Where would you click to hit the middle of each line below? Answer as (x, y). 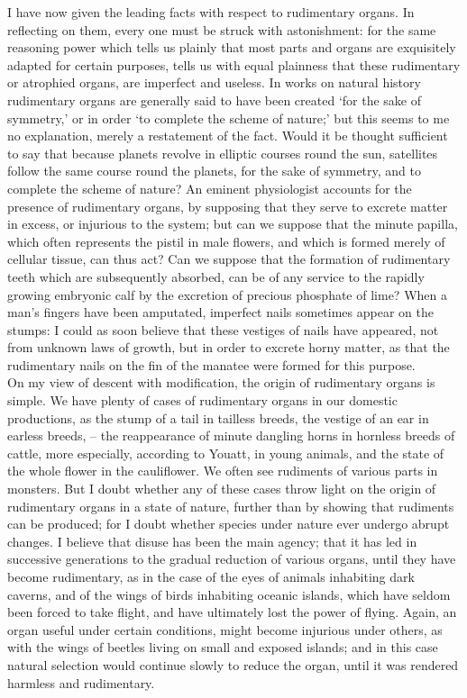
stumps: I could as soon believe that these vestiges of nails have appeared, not (223, 329)
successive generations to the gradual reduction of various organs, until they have (232, 559)
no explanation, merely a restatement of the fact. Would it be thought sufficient (228, 136)
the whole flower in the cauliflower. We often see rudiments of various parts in (223, 471)
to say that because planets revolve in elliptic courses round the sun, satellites (223, 153)
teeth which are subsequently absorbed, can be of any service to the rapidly (216, 276)
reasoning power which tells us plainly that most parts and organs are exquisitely (232, 47)
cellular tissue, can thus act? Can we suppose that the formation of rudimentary (229, 259)
